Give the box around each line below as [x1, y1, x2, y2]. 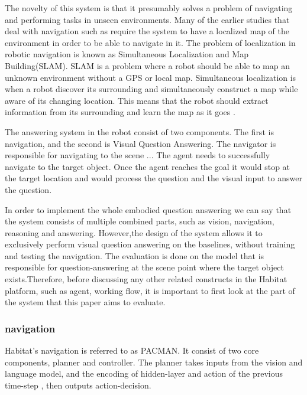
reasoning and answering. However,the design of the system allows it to [5, 226, 263, 239]
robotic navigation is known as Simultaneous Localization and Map [5, 48, 248, 60]
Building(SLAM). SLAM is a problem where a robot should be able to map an [5, 59, 290, 71]
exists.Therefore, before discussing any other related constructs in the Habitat [5, 273, 287, 285]
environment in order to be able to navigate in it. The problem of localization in [5, 36, 296, 48]
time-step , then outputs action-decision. [5, 378, 151, 391]
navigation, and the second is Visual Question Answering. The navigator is [5, 137, 276, 149]
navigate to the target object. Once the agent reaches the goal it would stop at [5, 160, 290, 172]
